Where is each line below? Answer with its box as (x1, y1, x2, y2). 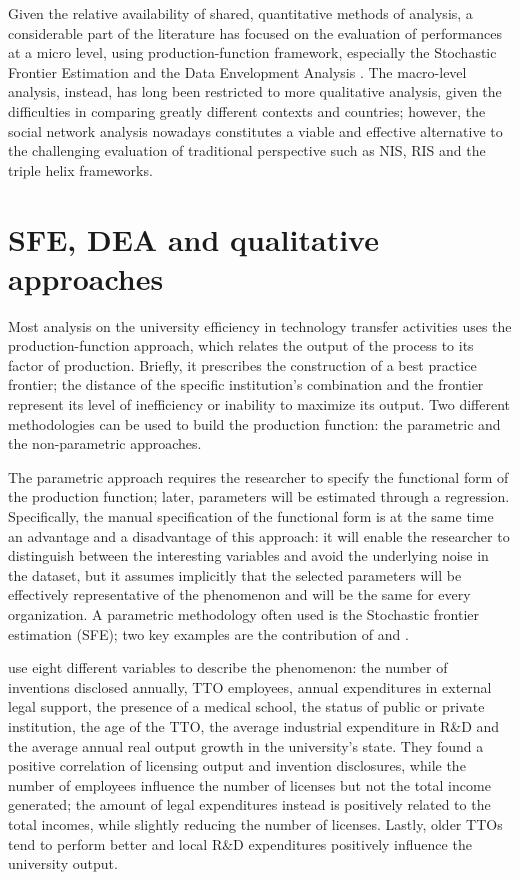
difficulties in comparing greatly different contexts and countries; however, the (8, 100, 486, 121)
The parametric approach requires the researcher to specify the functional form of (8, 466, 509, 487)
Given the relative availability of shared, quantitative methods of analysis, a (8, 3, 473, 23)
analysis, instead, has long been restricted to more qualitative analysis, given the (8, 81, 502, 102)
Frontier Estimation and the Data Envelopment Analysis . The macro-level (8, 61, 467, 82)
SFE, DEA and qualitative (8, 218, 379, 259)
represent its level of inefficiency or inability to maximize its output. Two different (8, 394, 511, 415)
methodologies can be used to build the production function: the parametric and (8, 413, 501, 434)
